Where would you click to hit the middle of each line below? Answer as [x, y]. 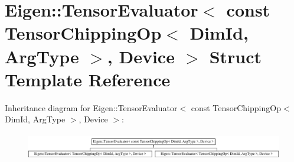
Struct [236, 56]
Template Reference [88, 79]
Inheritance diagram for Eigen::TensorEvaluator [91, 107]
